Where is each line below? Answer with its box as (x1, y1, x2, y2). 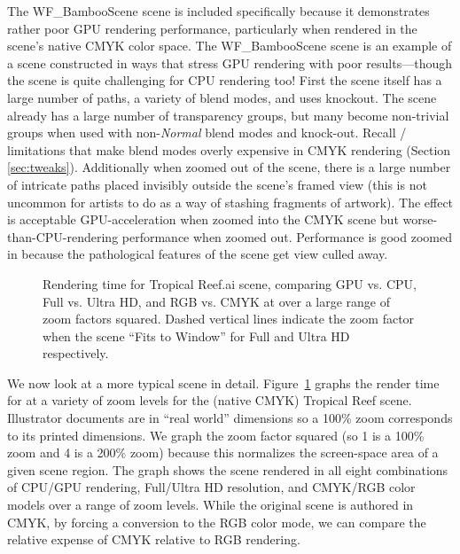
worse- (402, 210, 438, 229)
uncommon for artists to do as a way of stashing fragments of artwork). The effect (7, 192, 454, 211)
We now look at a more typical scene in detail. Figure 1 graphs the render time (7, 373, 440, 392)
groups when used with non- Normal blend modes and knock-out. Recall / (7, 123, 407, 142)
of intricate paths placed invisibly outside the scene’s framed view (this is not (7, 175, 427, 193)
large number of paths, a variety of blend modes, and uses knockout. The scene (7, 88, 437, 106)
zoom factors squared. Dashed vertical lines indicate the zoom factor (43, 309, 415, 328)
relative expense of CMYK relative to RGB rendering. (7, 530, 300, 549)
